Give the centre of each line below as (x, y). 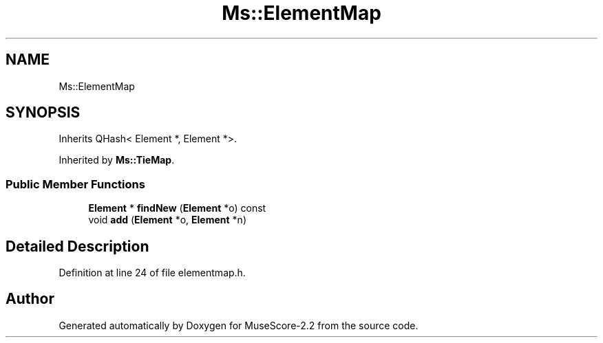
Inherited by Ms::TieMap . (117, 160)
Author (30, 299)
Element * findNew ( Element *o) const (177, 208)
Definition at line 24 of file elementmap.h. (152, 273)
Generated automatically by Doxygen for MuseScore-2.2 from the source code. (239, 325)
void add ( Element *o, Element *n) (167, 220)
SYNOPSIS (43, 113)
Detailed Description (77, 246)
